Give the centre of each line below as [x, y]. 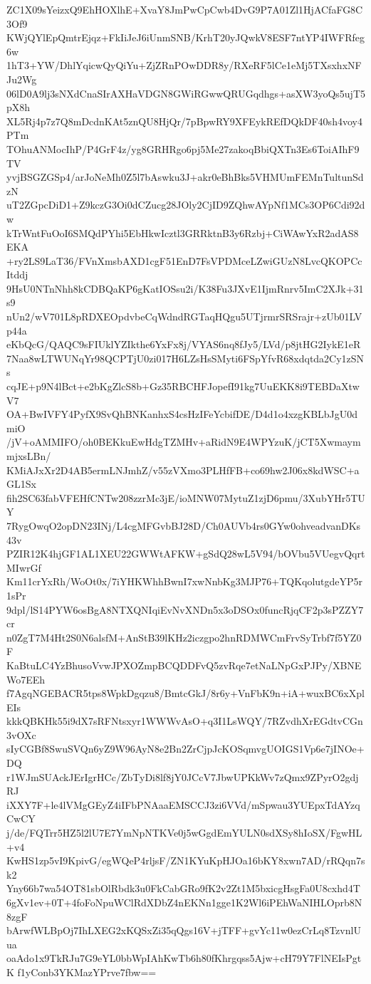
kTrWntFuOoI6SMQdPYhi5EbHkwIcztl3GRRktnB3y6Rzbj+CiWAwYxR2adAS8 [183, 232]
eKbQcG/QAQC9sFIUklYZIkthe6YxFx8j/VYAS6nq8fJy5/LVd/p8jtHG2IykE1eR [184, 344]
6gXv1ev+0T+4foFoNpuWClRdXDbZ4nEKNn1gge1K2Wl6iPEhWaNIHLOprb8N [184, 902]
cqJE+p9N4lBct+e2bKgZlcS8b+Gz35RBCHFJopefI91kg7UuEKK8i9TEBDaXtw [183, 386]
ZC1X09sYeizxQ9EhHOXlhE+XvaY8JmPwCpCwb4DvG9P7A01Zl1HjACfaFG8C [185, 9]
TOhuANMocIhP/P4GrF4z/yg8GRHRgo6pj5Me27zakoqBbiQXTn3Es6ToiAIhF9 [183, 148]
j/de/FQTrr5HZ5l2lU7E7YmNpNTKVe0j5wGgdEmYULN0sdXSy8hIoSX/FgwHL [184, 833]
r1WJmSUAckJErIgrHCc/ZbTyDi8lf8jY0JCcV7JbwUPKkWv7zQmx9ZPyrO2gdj [183, 776]
